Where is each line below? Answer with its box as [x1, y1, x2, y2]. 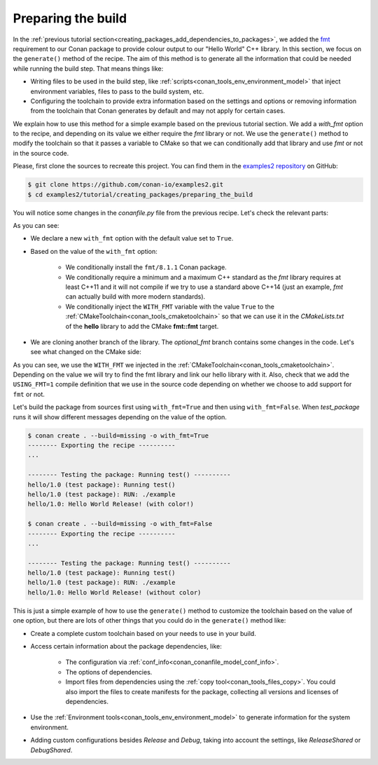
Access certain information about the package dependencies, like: [30, 642, 222, 651]
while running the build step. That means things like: [13, 64, 164, 73]
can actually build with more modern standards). [65, 292, 206, 301]
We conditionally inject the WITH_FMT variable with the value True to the [65, 302, 274, 311]
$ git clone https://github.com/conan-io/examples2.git [27, 181, 224, 189]
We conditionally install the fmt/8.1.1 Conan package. [65, 263, 227, 271]
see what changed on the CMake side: [30, 348, 141, 356]
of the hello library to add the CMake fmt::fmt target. [65, 322, 219, 330]
